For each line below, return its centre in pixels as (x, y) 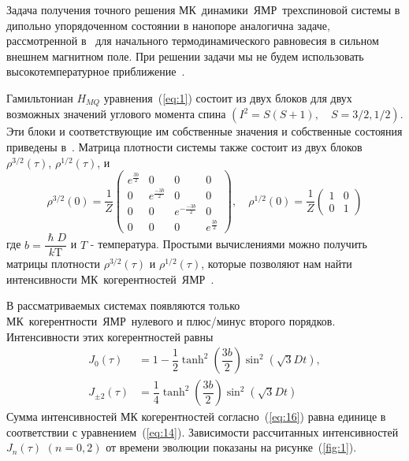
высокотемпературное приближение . (96, 71)
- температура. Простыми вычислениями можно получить (229, 244)
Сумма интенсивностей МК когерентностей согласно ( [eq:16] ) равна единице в (196, 416)
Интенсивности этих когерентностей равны (110, 336)
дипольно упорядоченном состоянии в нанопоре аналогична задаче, (168, 25)
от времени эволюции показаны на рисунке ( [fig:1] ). (231, 447)
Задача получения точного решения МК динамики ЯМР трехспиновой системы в (203, 9)
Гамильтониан (40, 97)
